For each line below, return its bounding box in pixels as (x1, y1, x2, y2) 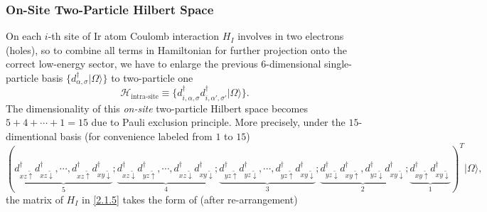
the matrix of (6, 191, 63, 206)
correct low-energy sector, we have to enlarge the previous (6, 56, 258, 71)
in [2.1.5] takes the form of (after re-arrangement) (82, 191, 298, 206)
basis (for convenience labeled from (60, 128, 213, 143)
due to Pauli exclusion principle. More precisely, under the (91, 115, 346, 129)
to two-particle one (111, 70, 193, 85)
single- (324, 56, 352, 71)
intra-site (131, 92, 159, 100)
